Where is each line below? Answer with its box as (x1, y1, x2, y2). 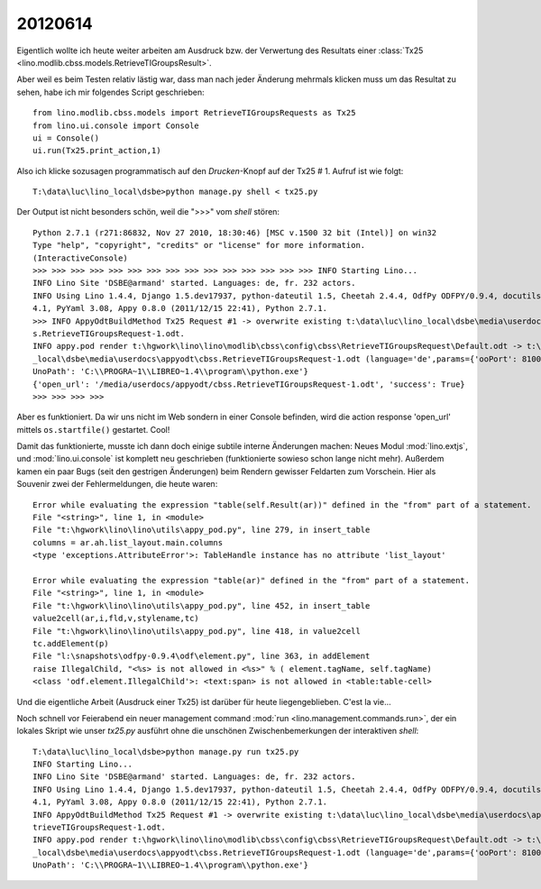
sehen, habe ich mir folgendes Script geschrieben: (16, 87, 205, 97)
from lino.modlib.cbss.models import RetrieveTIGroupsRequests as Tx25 (32, 108, 356, 118)
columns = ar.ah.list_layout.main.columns (32, 537, 224, 547)
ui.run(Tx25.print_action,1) (32, 145, 161, 156)
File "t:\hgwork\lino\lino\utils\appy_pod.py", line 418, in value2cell (32, 626, 361, 636)
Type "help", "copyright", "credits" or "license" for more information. (32, 240, 366, 251)
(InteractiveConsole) (32, 252, 128, 263)
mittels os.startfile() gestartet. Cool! (16, 424, 170, 435)
